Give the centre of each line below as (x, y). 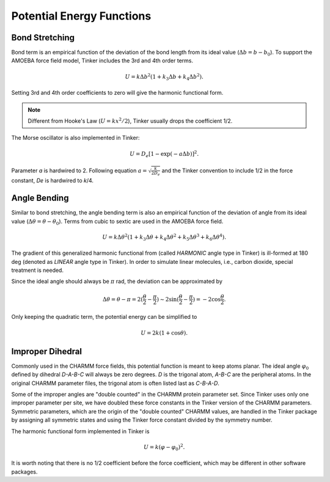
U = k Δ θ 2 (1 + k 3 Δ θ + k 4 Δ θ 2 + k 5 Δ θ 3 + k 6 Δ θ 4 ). (164, 237)
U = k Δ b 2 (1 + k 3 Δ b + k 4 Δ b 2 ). (164, 77)
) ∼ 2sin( (168, 299)
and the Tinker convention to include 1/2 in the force (227, 170)
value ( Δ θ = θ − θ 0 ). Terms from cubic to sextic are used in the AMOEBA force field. (117, 222)
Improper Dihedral (47, 351)
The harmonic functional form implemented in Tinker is (80, 431)
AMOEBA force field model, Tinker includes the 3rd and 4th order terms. (102, 60)
